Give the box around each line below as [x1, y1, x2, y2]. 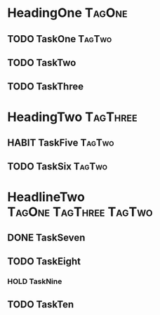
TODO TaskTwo [7, 56, 76, 68]
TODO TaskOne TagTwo [7, 33, 112, 45]
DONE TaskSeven [7, 231, 86, 243]
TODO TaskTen [7, 298, 74, 310]
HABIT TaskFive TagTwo [7, 136, 114, 148]
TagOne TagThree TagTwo [7, 204, 153, 219]
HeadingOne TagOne [7, 5, 128, 21]
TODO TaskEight [7, 255, 81, 268]
